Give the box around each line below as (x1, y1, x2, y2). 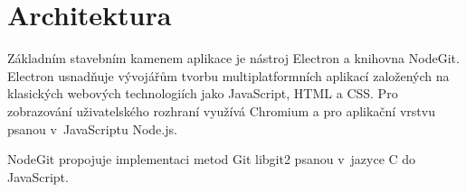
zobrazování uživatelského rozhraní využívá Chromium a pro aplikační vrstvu (7, 101, 435, 120)
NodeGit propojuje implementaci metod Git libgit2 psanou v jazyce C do (7, 150, 416, 169)
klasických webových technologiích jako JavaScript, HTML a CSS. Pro (7, 84, 398, 103)
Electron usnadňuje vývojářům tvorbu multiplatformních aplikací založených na (7, 66, 450, 85)
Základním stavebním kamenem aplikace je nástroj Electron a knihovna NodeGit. (7, 49, 460, 68)
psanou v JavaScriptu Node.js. (7, 119, 177, 138)
